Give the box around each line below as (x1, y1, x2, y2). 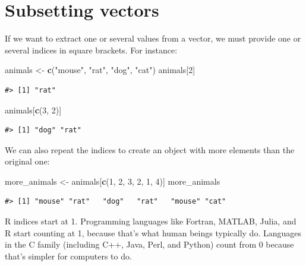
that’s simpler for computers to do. (5, 249, 132, 262)
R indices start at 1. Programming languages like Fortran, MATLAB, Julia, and (5, 215, 296, 227)
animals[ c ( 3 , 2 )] (5, 103, 62, 116)
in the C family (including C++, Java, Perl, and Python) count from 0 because (5, 238, 294, 251)
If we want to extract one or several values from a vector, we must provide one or (5, 32, 301, 45)
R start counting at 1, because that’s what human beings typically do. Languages (5, 226, 301, 239)
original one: (5, 155, 50, 167)
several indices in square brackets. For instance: (5, 43, 178, 56)
